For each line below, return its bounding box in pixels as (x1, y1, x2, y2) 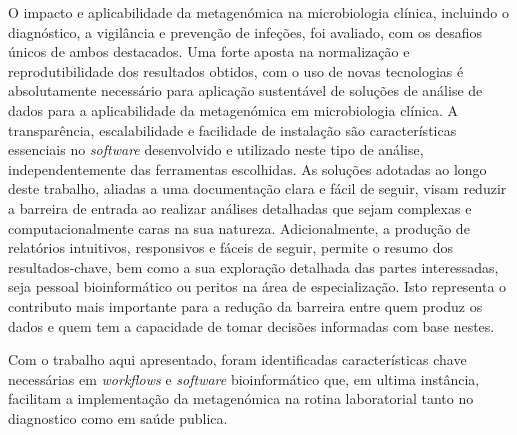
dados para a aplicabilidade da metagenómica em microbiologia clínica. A (8, 99, 459, 120)
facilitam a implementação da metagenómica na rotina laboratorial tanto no (8, 388, 474, 409)
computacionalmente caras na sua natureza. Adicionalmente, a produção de (8, 217, 470, 238)
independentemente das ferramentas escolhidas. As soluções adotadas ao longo (8, 158, 487, 179)
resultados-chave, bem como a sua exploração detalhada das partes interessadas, (8, 256, 499, 277)
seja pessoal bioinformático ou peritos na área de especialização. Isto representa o (8, 276, 507, 297)
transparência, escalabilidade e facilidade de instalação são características (8, 119, 457, 140)
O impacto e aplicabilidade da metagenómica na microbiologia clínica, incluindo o (8, 2, 509, 22)
